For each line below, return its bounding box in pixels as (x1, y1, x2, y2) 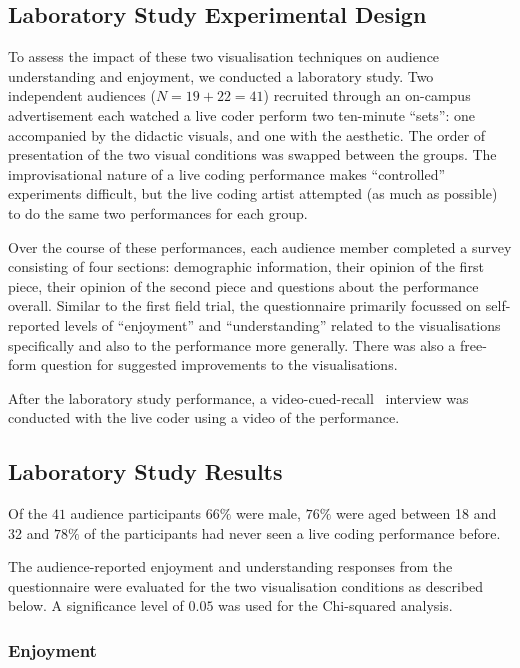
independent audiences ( (8, 85, 156, 106)
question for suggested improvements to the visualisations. (41, 354, 398, 375)
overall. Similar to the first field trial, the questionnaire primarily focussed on (8, 295, 482, 316)
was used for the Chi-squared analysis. (218, 595, 453, 616)
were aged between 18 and (335, 503, 497, 524)
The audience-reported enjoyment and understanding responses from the (8, 556, 453, 577)
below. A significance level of (8, 595, 184, 616)
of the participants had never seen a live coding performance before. (84, 522, 501, 543)
